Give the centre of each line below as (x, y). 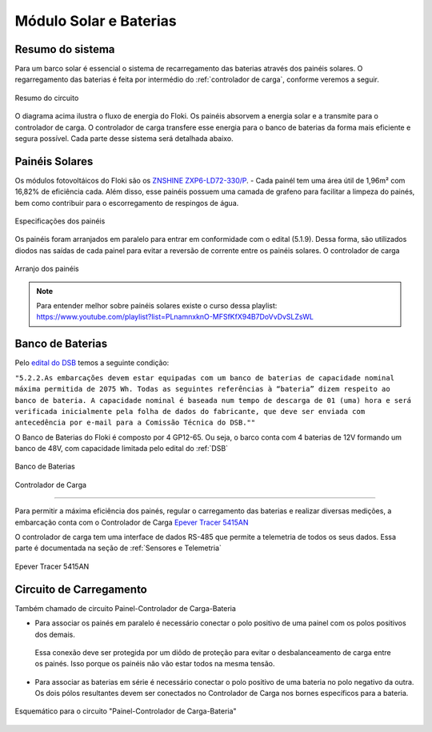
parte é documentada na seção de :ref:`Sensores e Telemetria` (118, 548)
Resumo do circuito (47, 98)
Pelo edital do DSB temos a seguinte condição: (92, 363)
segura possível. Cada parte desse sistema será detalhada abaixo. (124, 139)
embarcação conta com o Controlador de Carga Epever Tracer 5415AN (132, 522)
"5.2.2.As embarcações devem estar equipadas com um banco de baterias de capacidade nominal (205, 378)
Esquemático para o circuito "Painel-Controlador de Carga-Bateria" (126, 711)
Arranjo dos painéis (47, 269)
